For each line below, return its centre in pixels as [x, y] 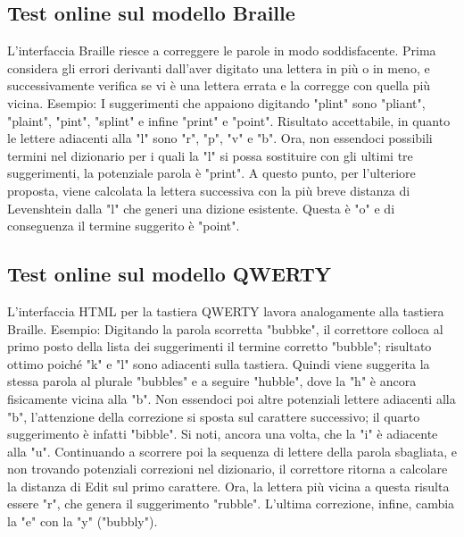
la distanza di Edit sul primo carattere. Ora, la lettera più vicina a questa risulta [228, 486]
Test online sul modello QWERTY [169, 274]
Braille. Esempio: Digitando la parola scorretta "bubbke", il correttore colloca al [225, 328]
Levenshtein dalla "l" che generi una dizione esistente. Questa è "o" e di [201, 208]
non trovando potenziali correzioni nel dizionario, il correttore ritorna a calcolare [228, 469]
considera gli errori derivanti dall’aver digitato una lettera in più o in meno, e [219, 67]
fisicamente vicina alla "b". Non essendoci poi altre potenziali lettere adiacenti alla [232, 398]
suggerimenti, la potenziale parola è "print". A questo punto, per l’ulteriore [211, 173]
